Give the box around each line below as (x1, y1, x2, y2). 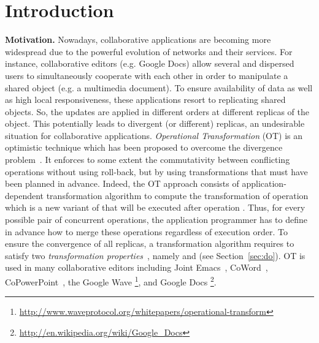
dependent (5, 189, 44, 202)
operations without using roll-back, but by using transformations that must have (5, 165, 308, 178)
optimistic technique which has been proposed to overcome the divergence (5, 141, 283, 154)
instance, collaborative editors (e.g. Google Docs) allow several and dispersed (5, 57, 294, 70)
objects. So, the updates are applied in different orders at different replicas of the (5, 105, 309, 118)
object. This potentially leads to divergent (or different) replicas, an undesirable (5, 117, 305, 130)
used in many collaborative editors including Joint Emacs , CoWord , (5, 261, 268, 274)
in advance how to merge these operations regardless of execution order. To (5, 225, 288, 238)
